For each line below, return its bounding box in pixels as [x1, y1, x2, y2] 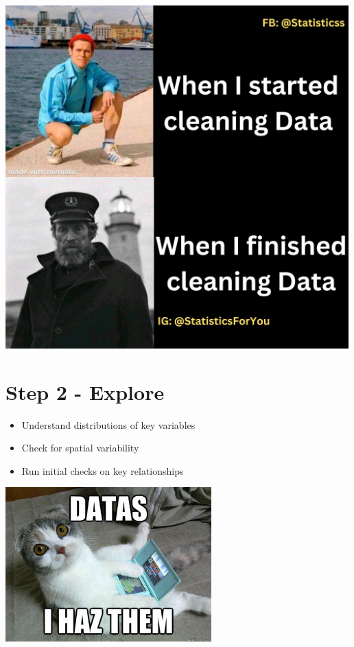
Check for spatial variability [21, 440, 139, 455]
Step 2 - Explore [5, 377, 165, 405]
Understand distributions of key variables [21, 417, 196, 432]
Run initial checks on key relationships [21, 463, 184, 478]
